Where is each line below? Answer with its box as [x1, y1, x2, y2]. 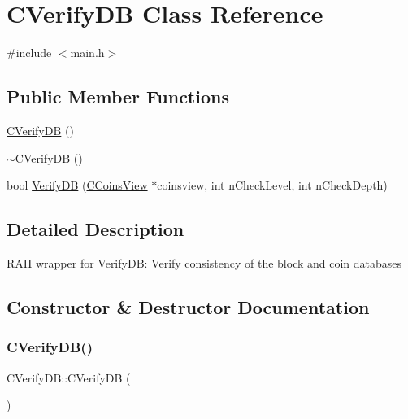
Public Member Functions [7, 84, 229, 109]
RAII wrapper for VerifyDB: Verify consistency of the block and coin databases [7, 254, 402, 271]
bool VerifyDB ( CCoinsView [7, 177, 148, 194]
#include [7, 44, 52, 61]
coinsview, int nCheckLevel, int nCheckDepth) [157, 177, 388, 194]
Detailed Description [7, 216, 184, 242]
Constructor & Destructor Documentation [7, 294, 370, 319]
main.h [70, 44, 105, 61]
